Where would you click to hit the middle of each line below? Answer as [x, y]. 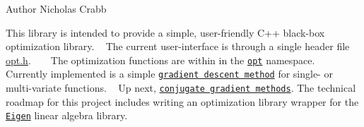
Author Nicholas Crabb [56, 8]
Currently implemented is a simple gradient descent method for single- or [169, 74]
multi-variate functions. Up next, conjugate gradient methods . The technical [181, 88]
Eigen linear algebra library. [67, 115]
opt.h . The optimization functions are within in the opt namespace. [160, 60]
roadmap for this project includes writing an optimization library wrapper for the [182, 101]
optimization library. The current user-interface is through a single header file [178, 46]
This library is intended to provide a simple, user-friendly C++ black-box [165, 32]
